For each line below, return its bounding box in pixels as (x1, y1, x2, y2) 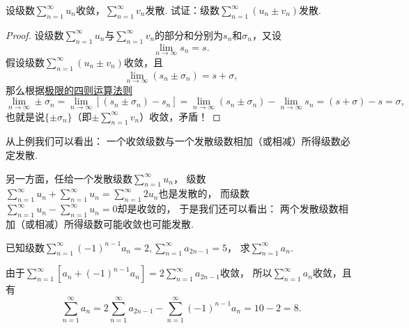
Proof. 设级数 (6, 27, 64, 42)
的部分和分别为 (155, 27, 224, 42)
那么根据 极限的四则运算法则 (6, 82, 132, 97)
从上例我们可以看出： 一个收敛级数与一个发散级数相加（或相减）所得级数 (6, 134, 341, 148)
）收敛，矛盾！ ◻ (139, 109, 221, 123)
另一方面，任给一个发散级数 (6, 171, 132, 185)
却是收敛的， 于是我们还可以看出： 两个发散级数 (117, 201, 339, 216)
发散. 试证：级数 (145, 3, 220, 17)
